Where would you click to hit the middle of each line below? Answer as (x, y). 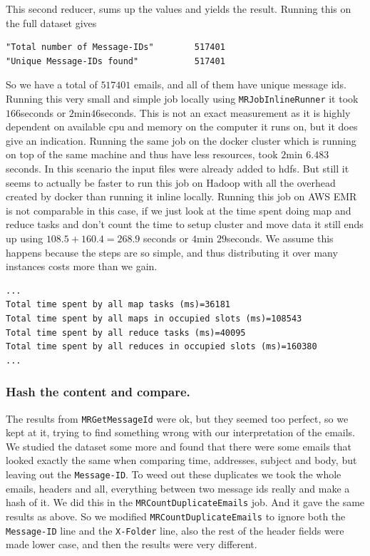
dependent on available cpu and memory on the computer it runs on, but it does (182, 127)
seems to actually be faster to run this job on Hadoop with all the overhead (171, 182)
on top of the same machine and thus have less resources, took (142, 154)
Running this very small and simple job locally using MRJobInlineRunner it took (182, 98)
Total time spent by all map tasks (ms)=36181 (118, 305)
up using (25, 238)
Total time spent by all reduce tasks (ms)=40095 (126, 333)
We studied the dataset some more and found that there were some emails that (179, 446)
